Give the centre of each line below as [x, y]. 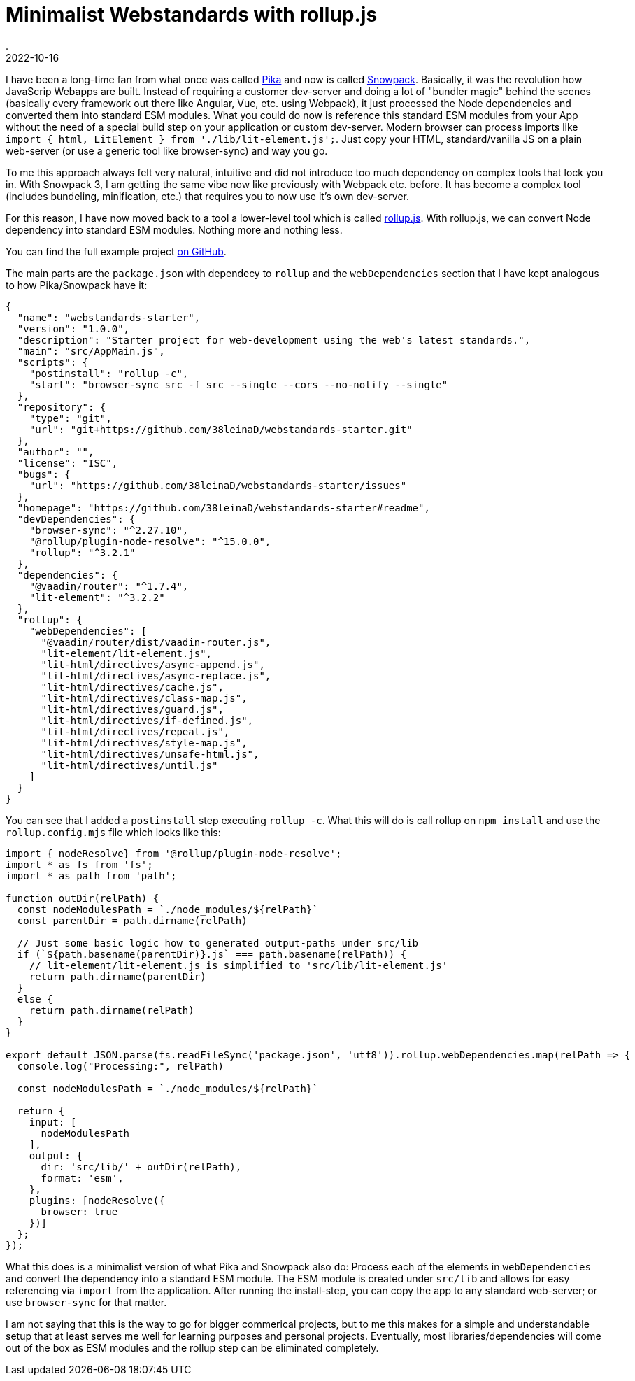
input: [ [53, 1122]
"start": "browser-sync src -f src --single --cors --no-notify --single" [238, 384]
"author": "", [56, 452]
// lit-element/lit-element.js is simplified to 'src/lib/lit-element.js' [238, 965]
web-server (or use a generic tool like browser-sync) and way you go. [167, 150]
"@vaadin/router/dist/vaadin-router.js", [156, 642]
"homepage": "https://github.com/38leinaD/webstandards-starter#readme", [223, 508]
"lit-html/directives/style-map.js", [144, 743]
